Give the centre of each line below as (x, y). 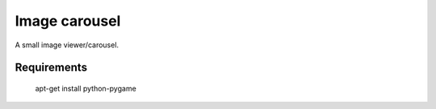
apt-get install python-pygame (86, 88)
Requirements (51, 68)
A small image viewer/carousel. (67, 45)
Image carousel (68, 21)
